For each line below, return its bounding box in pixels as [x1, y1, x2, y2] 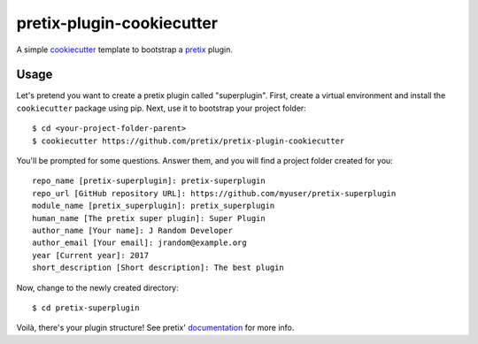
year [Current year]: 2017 [32, 250, 150, 260]
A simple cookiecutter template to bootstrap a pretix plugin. [16, 44, 234, 55]
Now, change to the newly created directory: [16, 282, 179, 293]
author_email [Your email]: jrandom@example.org [32, 238, 247, 248]
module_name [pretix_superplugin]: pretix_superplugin [32, 201, 275, 211]
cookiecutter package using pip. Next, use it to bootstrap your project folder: [16, 103, 307, 113]
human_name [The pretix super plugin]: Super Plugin [32, 213, 266, 223]
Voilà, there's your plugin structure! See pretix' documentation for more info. [16, 323, 295, 333]
